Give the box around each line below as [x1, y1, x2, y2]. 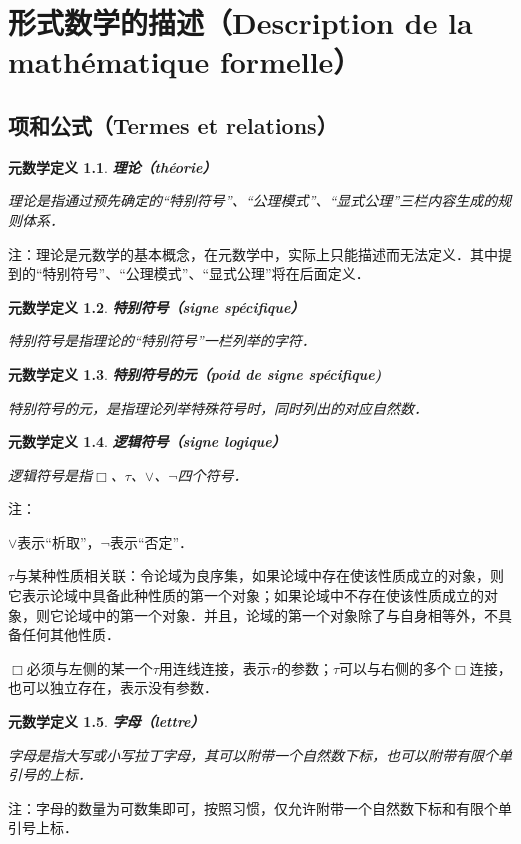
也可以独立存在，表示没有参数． [8, 677, 218, 698]
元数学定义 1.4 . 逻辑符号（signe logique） [8, 431, 286, 452]
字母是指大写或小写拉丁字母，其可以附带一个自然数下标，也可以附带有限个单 [8, 744, 512, 765]
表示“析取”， [17, 531, 101, 552]
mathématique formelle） [8, 41, 362, 82]
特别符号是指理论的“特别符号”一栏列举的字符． [8, 330, 316, 351]
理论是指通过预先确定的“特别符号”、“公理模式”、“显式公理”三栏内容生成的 [8, 190, 498, 211]
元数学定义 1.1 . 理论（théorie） [8, 156, 217, 177]
